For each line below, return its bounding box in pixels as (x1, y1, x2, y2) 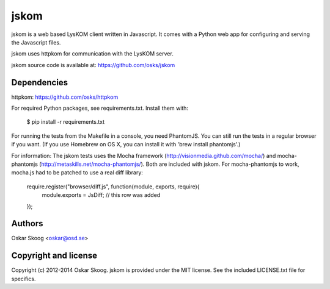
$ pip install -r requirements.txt (26, 118, 105, 126)
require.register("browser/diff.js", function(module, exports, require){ (26, 183, 200, 190)
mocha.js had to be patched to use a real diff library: (11, 169, 144, 176)
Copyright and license (11, 251, 98, 261)
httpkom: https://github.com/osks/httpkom (11, 93, 119, 101)
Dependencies (11, 77, 68, 88)
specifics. (11, 275, 36, 282)
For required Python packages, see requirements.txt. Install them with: (11, 104, 189, 112)
